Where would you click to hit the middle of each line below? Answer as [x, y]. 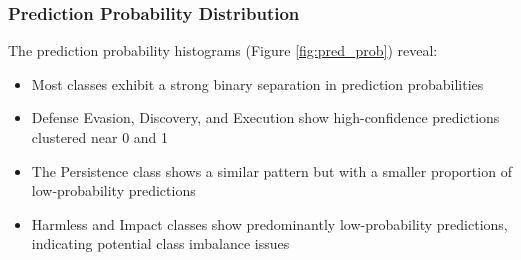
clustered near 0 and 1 [100, 137]
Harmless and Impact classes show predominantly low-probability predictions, [269, 223]
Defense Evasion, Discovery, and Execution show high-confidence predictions [265, 117]
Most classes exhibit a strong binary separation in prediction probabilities [257, 83]
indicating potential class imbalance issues [160, 243]
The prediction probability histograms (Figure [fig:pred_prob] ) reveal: [223, 50]
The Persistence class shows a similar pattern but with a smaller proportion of [271, 170]
